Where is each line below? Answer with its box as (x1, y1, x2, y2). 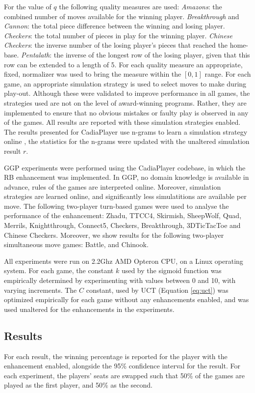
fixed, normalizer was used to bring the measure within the (4, 69, 181, 79)
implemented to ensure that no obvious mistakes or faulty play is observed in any (4, 107, 249, 117)
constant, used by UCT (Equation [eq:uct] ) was (86, 284, 229, 295)
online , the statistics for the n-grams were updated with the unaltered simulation (4, 136, 250, 146)
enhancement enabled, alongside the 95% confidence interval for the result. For (4, 361, 240, 371)
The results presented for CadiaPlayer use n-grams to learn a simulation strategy (4, 126, 248, 137)
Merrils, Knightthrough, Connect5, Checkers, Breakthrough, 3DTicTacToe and (4, 220, 241, 230)
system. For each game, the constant (4, 265, 114, 276)
